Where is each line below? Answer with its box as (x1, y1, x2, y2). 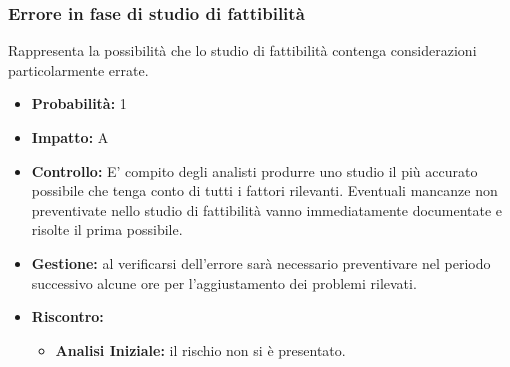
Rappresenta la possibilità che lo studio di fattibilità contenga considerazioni (8, 40, 477, 61)
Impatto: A (31, 127, 109, 147)
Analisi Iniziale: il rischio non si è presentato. (55, 339, 346, 360)
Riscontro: (31, 306, 104, 327)
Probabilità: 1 (31, 93, 127, 114)
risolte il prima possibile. (31, 219, 183, 240)
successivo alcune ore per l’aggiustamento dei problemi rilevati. (31, 272, 417, 293)
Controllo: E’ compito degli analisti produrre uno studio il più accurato (31, 160, 478, 181)
